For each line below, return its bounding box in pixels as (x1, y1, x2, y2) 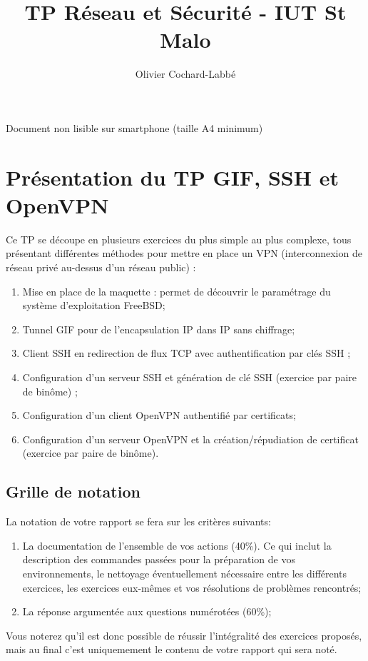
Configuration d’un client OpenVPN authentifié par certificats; (22, 408, 296, 423)
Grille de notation (6, 480, 140, 503)
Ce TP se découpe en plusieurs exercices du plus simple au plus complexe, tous (6, 231, 352, 246)
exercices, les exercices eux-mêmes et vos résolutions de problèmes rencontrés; (22, 580, 362, 595)
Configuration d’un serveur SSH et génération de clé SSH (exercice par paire (22, 369, 357, 384)
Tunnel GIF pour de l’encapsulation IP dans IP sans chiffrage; (22, 321, 295, 336)
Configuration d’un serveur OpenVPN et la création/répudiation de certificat (22, 431, 359, 446)
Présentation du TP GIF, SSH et (6, 162, 339, 191)
